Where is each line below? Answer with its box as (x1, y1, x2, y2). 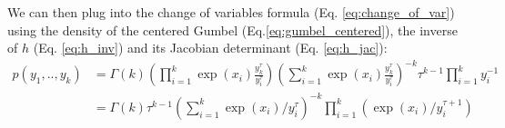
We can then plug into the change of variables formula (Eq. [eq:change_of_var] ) (7, 3, 455, 21)
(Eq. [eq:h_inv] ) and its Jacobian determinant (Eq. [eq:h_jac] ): (33, 38, 388, 57)
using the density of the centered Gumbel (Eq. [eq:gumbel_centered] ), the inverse (7, 20, 458, 39)
